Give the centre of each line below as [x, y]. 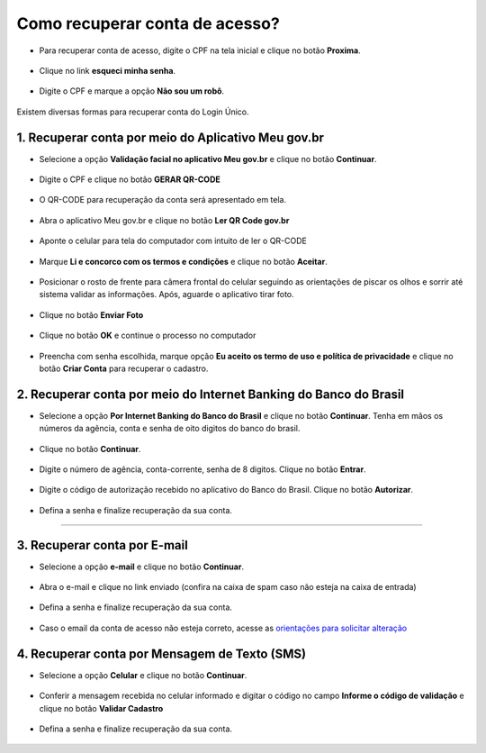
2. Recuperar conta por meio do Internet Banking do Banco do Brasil [211, 394]
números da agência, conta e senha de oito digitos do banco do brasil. [170, 429]
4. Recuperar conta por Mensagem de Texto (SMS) [161, 653]
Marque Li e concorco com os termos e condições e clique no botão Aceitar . [183, 261]
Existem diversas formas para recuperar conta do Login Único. [133, 112]
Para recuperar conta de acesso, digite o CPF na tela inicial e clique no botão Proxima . [200, 50]
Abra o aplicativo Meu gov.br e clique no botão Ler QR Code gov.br [164, 220]
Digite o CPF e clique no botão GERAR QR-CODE [130, 179]
